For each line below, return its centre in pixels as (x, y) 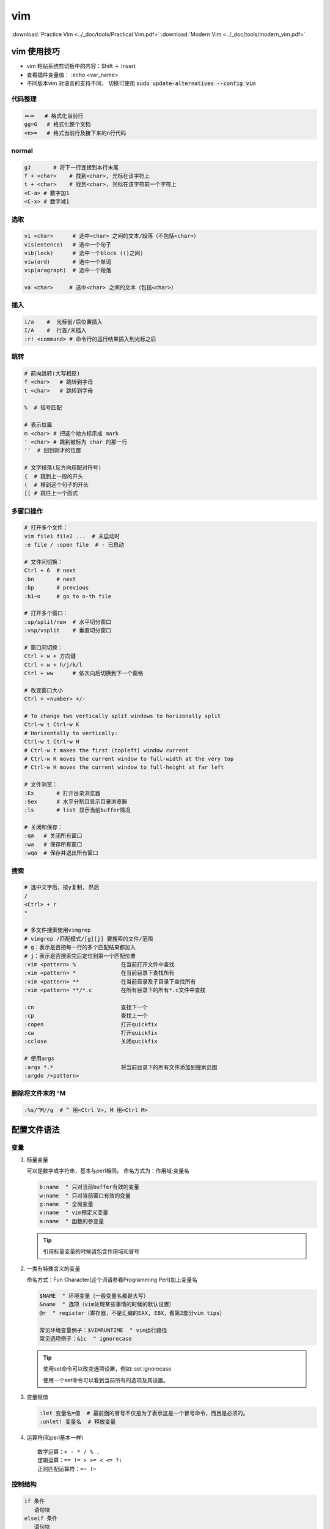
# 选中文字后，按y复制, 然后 (62, 887)
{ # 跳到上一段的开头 (54, 476)
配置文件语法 (35, 1129)
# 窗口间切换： (44, 647)
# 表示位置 (38, 425)
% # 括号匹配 (43, 408)
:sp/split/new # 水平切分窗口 (68, 622)
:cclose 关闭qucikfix (91, 1042)
